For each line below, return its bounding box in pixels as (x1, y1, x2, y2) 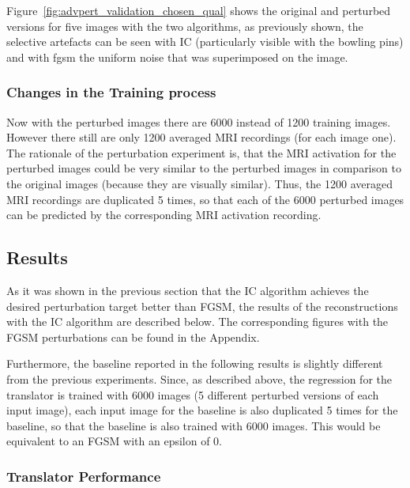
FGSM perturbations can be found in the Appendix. (6, 328, 260, 345)
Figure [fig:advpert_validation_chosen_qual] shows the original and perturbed (6, 2, 391, 18)
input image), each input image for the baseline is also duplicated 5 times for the (6, 402, 398, 418)
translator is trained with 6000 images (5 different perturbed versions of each (6, 386, 379, 403)
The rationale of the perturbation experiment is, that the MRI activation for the (6, 144, 397, 161)
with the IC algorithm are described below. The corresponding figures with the (6, 313, 389, 330)
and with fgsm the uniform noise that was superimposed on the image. (6, 48, 348, 65)
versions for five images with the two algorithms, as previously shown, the (6, 17, 363, 34)
